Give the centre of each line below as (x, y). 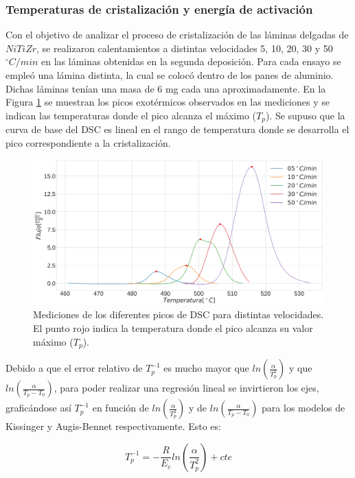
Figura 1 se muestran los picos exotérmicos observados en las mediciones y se (168, 102)
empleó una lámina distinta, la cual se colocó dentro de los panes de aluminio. (170, 75)
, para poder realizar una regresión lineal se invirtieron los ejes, (186, 388)
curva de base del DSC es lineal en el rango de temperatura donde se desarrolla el (177, 129)
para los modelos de (304, 408)
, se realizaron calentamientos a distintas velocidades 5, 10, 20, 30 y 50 (185, 48)
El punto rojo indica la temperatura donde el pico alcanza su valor (173, 328)
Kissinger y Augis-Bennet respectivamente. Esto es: (113, 426)
